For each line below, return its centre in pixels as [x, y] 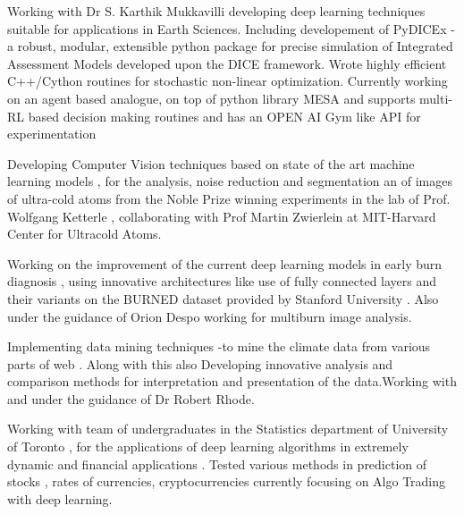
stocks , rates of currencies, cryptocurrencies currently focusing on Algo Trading [227, 481]
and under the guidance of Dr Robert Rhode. [131, 398]
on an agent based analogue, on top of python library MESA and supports [211, 98]
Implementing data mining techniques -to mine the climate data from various [219, 346]
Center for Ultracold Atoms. [84, 234]
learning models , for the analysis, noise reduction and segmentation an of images [230, 181]
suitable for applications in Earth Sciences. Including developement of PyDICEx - [231, 28]
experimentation [52, 134]
